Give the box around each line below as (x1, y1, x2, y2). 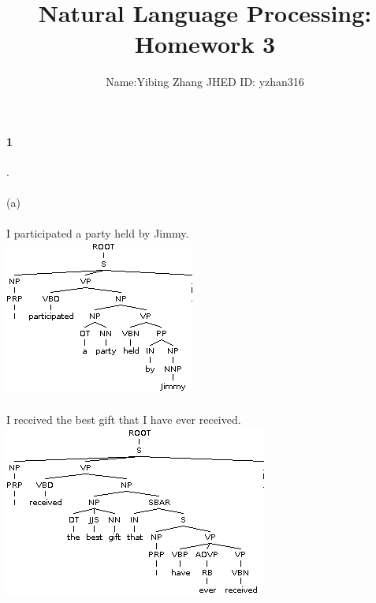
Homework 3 (134, 28, 276, 60)
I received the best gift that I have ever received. (6, 411, 241, 428)
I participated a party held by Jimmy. (6, 225, 189, 242)
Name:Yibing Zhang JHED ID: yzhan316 (106, 73, 304, 90)
